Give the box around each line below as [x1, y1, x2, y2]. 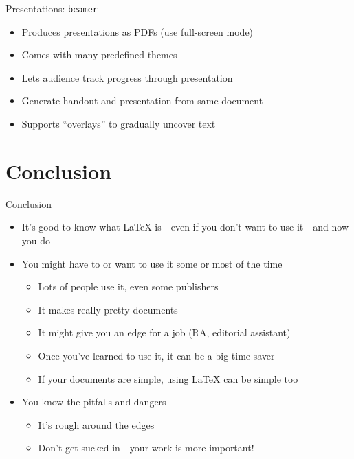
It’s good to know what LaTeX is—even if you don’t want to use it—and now [21, 220, 349, 234]
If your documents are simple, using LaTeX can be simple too [38, 371, 298, 386]
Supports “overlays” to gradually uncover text [21, 117, 216, 131]
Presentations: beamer [5, 1, 98, 15]
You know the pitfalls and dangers [21, 395, 166, 409]
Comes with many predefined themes [21, 47, 177, 62]
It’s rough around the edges [38, 417, 155, 432]
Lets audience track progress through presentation [21, 70, 233, 84]
